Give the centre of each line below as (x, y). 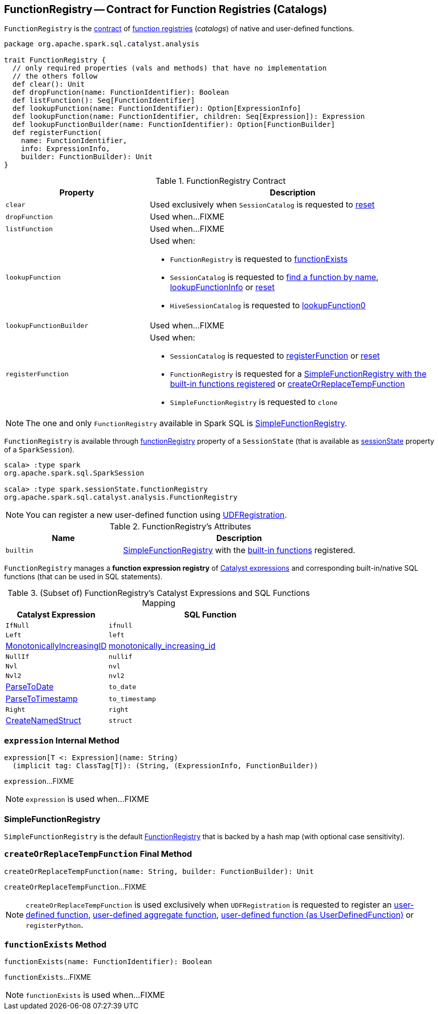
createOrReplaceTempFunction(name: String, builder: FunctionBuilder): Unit (159, 871)
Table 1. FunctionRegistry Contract (221, 181)
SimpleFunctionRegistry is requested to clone (254, 402)
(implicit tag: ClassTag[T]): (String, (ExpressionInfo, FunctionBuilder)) (165, 766)
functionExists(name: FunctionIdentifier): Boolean (108, 962)
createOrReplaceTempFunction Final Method (98, 854)
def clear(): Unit (49, 84)
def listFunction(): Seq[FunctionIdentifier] (104, 100)
